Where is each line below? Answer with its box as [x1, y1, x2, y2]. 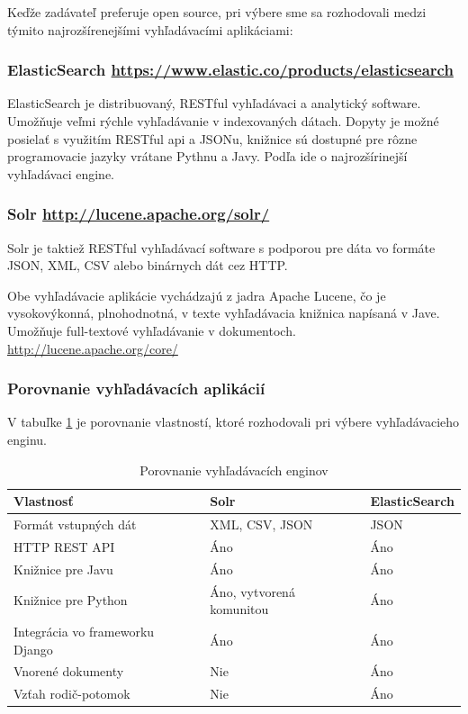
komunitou [210, 600, 269, 619]
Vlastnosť [13, 492, 74, 511]
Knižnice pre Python [13, 591, 128, 610]
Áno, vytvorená [210, 582, 295, 601]
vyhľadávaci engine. [7, 164, 115, 183]
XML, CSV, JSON [210, 515, 313, 533]
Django [13, 639, 53, 658]
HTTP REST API [13, 537, 115, 556]
